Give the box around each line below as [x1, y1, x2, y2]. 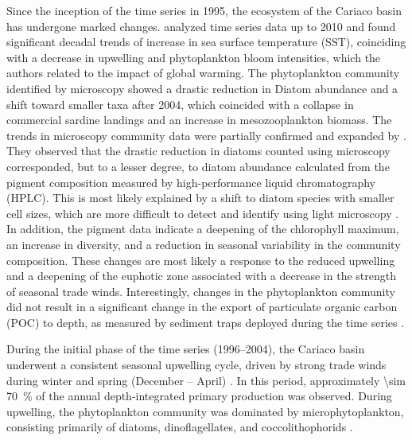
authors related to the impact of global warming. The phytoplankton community [6, 64, 400, 81]
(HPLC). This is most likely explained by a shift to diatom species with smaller [6, 189, 395, 206]
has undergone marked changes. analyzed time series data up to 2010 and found [6, 18, 396, 34]
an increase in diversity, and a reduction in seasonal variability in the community [6, 236, 401, 252]
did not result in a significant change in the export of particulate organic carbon [6, 298, 398, 315]
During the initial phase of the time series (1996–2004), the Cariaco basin [6, 341, 365, 357]
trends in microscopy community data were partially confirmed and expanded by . [6, 127, 406, 143]
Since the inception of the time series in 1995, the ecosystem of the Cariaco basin [6, 2, 402, 18]
